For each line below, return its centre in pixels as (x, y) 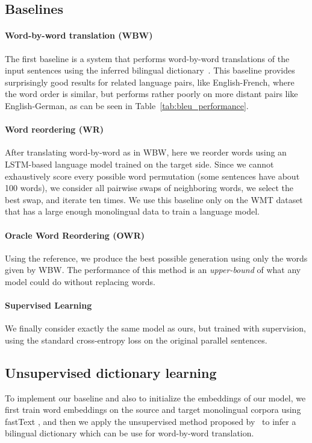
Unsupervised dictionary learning (111, 372)
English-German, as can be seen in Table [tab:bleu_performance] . (127, 105)
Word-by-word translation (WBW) (79, 35)
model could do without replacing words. (80, 281)
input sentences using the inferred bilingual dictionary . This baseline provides (150, 70)
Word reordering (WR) (55, 129)
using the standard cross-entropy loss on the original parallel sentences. (136, 340)
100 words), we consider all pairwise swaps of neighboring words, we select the (149, 188)
